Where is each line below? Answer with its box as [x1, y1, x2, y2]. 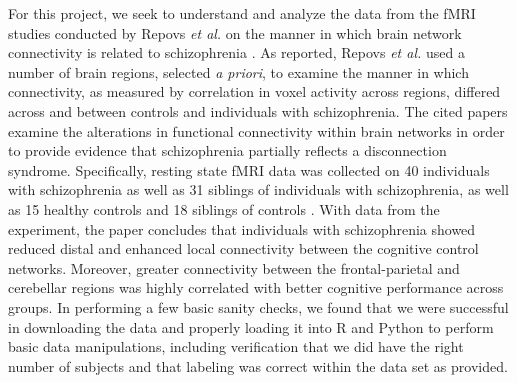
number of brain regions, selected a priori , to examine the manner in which [8, 61, 469, 82]
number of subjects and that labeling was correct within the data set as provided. [8, 355, 508, 376]
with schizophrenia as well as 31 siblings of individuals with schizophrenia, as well [8, 179, 509, 200]
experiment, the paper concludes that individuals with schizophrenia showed [8, 218, 476, 239]
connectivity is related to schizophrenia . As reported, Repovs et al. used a [8, 42, 465, 63]
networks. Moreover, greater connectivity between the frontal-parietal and [8, 257, 460, 278]
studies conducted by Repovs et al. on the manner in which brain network [8, 22, 462, 43]
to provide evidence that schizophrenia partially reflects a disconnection [8, 140, 447, 161]
